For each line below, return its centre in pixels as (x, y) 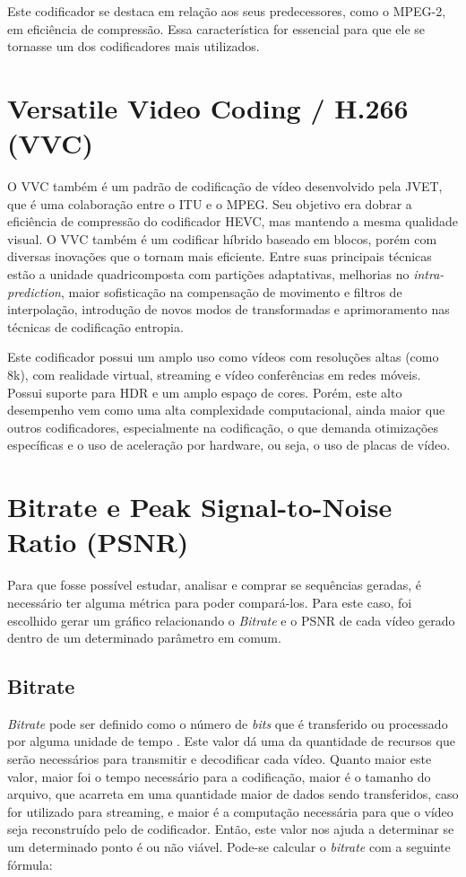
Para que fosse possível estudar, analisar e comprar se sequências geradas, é (214, 585)
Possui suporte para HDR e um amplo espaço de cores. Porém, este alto (205, 392)
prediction (34, 291)
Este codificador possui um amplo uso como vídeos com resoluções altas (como (223, 357)
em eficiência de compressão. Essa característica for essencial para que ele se (216, 28)
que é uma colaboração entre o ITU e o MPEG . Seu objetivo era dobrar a (210, 203)
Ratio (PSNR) (98, 542)
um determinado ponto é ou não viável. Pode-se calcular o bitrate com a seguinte (229, 847)
